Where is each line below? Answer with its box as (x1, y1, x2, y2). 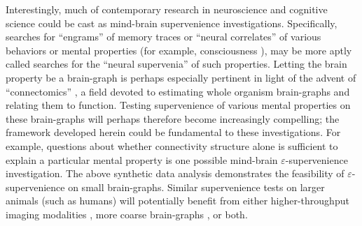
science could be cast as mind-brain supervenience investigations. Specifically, (6, 15, 337, 30)
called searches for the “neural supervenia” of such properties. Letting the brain (6, 56, 347, 71)
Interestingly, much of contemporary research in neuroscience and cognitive (6, 2, 328, 16)
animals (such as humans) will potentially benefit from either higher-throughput (6, 193, 349, 208)
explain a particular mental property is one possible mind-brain (6, 152, 278, 167)
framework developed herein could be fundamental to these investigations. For (6, 125, 341, 140)
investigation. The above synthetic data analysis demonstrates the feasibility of (6, 166, 344, 181)
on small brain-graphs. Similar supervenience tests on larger (68, 179, 325, 194)
